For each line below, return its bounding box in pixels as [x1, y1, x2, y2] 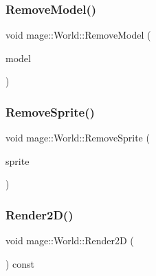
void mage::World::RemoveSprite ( [5, 130, 150, 145]
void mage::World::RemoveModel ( [5, 28, 151, 42]
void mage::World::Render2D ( [5, 233, 134, 248]
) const [5, 256, 35, 270]
